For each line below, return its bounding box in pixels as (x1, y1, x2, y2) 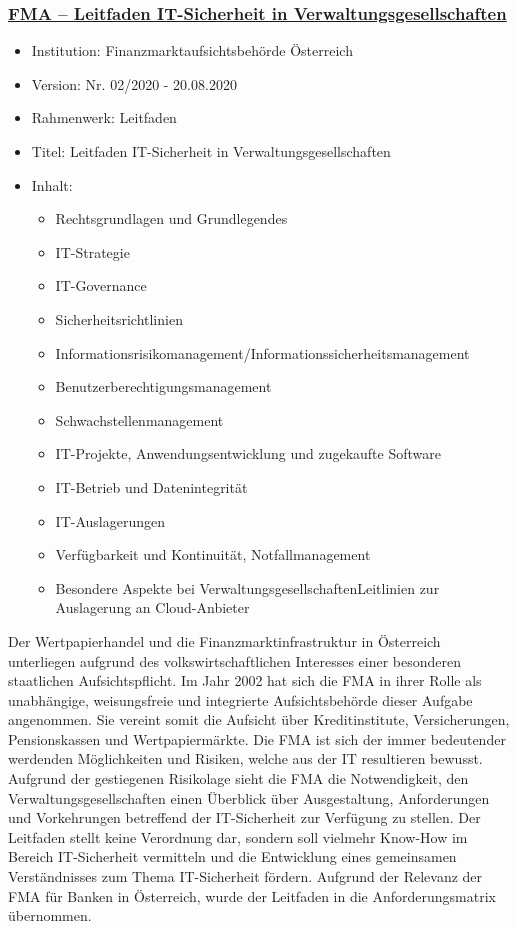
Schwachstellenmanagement (55, 409, 224, 430)
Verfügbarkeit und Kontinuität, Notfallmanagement (55, 544, 371, 565)
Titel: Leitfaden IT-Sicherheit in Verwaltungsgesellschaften (31, 141, 391, 161)
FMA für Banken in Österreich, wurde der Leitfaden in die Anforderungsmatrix (8, 885, 496, 906)
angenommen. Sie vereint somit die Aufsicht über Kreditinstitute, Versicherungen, (8, 709, 510, 730)
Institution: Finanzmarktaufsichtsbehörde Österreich (31, 40, 353, 61)
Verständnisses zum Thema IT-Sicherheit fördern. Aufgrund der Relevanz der (8, 866, 483, 887)
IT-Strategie (55, 241, 130, 262)
